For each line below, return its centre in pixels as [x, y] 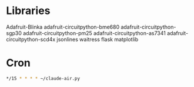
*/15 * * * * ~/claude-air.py [43, 78]
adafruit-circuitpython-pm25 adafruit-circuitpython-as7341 [94, 33]
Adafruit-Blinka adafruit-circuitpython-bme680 [63, 27]
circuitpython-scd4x [31, 39]
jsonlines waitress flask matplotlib [98, 39]
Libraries [28, 11]
